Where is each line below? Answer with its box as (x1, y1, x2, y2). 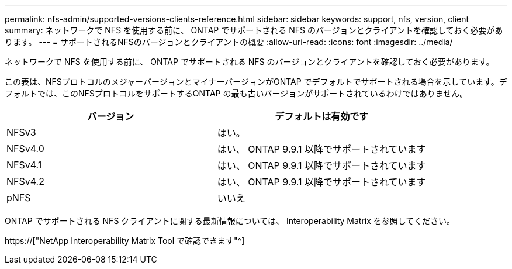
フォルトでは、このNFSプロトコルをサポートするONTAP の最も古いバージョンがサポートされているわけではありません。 (5, 88, 468, 98)
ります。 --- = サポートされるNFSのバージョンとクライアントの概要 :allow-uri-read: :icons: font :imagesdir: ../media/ (5, 37, 453, 47)
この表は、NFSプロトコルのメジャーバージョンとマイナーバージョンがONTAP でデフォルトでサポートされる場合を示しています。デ (5, 77, 507, 87)
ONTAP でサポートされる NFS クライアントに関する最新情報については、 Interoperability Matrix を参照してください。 (5, 216, 455, 226)
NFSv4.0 (6, 143, 44, 154)
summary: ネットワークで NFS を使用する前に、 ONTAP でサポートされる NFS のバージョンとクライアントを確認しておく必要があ (5, 25, 503, 35)
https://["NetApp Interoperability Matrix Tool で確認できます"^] (5, 236, 245, 246)
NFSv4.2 (6, 175, 44, 187)
